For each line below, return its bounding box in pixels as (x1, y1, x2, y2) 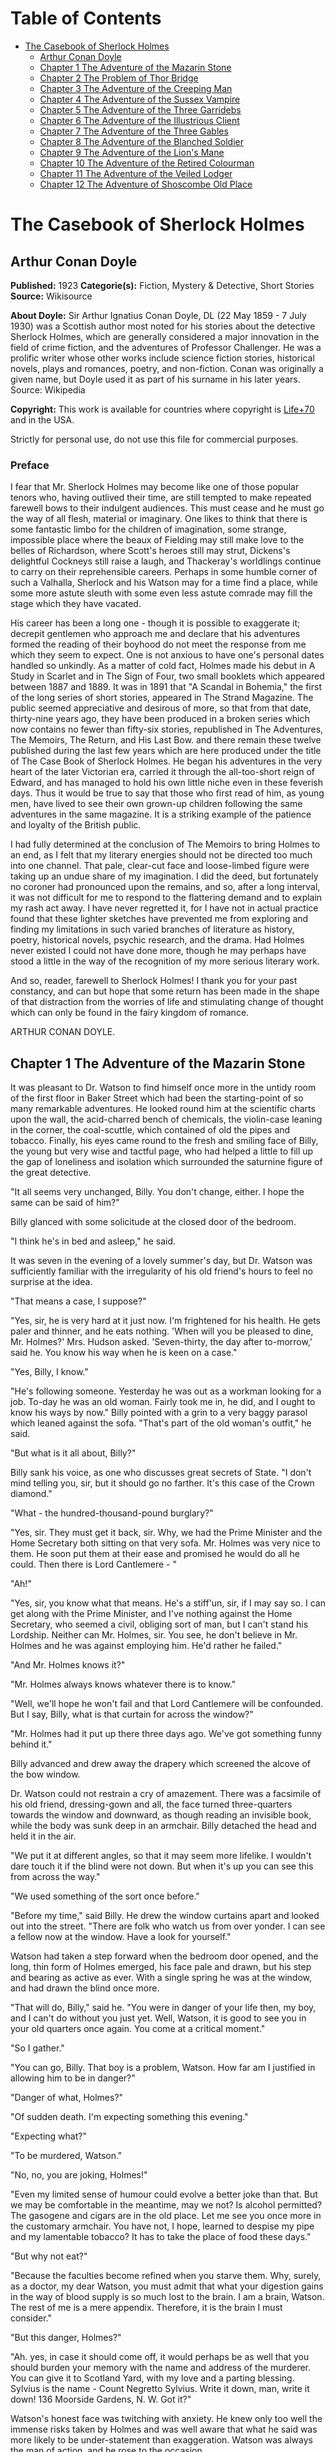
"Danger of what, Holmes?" (10, 2092, 124, 2104)
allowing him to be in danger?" (10, 2072, 136, 2084)
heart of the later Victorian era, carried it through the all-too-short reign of (10, 766, 315, 778)
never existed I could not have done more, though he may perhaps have (10, 945, 307, 957)
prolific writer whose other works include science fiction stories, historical (10, 352, 315, 364)
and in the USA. (10, 413, 75, 426)
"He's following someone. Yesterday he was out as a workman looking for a (10, 1385, 322, 1397)
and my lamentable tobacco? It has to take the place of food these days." (10, 2231, 312, 2243)
